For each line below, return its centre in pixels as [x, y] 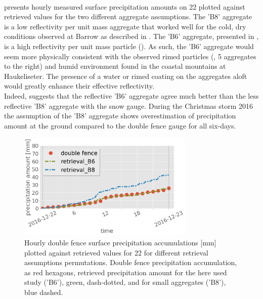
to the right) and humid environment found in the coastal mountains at [115, 66]
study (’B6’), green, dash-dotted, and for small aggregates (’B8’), [125, 282]
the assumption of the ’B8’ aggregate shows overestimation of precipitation [120, 116]
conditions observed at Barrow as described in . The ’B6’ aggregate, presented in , [131, 36]
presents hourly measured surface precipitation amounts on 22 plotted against [125, 6]
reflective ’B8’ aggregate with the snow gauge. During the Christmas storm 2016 [129, 105]
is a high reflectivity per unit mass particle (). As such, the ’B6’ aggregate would [129, 46]
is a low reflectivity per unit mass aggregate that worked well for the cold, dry [125, 26]
